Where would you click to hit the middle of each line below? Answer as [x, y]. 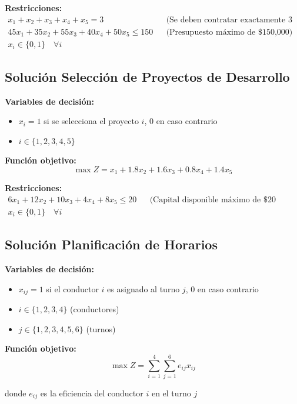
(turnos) [101, 328]
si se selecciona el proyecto [91, 121]
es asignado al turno [144, 288]
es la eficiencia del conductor [92, 393]
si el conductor [72, 288]
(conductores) [95, 309]
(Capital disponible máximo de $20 [213, 200]
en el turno [171, 393]
